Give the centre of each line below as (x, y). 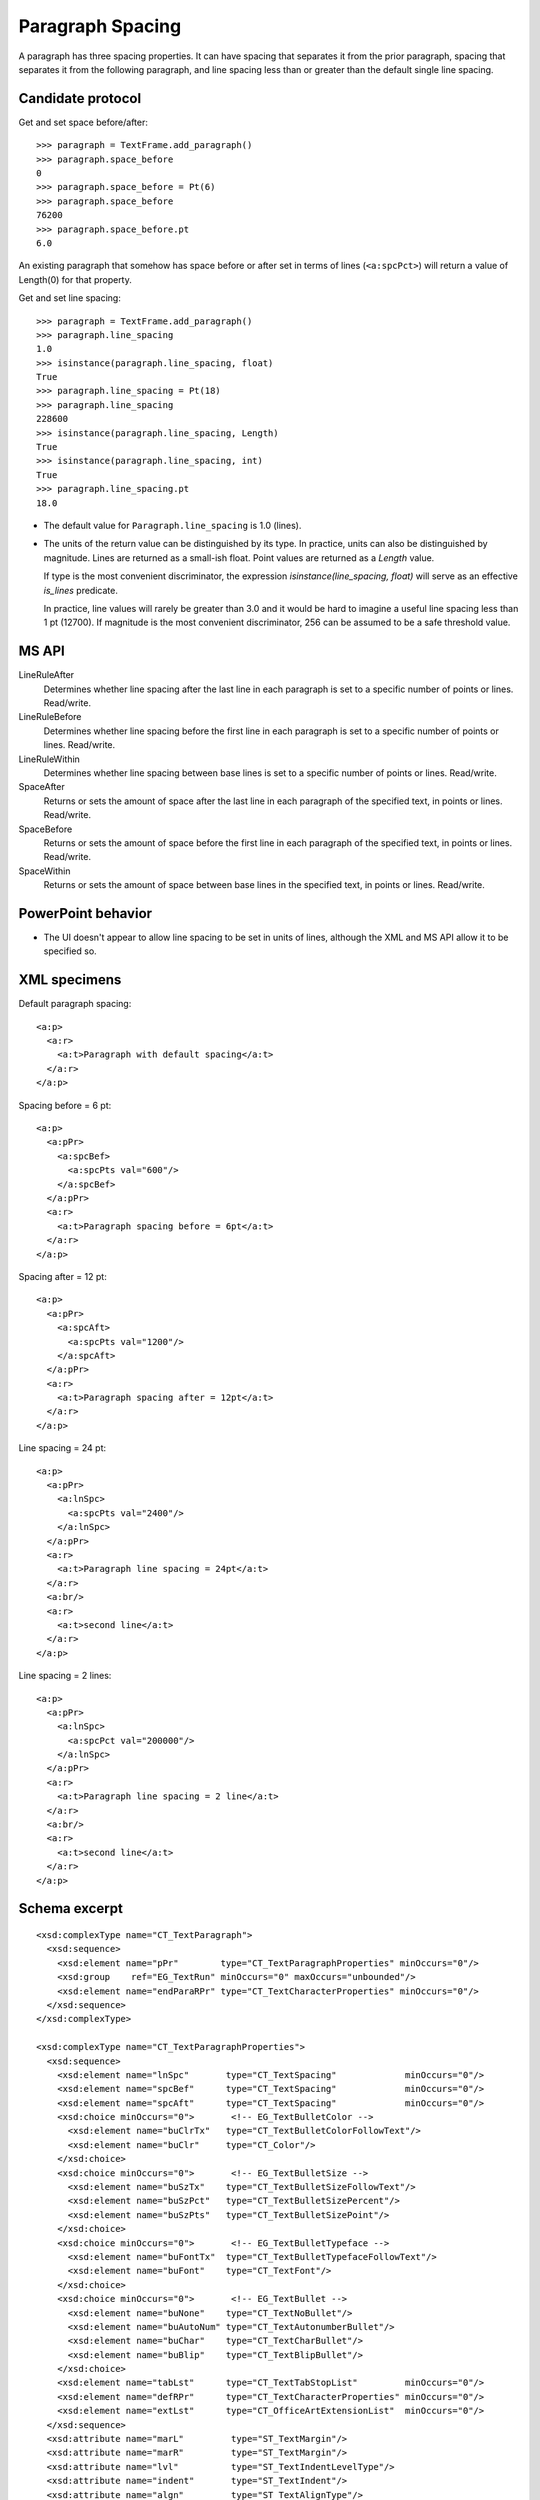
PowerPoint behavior (85, 913)
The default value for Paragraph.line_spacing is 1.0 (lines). (172, 525)
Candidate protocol (80, 98)
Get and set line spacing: (70, 298)
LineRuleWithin (49, 759)
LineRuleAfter (46, 675)
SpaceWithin (44, 871)
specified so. (70, 951)
